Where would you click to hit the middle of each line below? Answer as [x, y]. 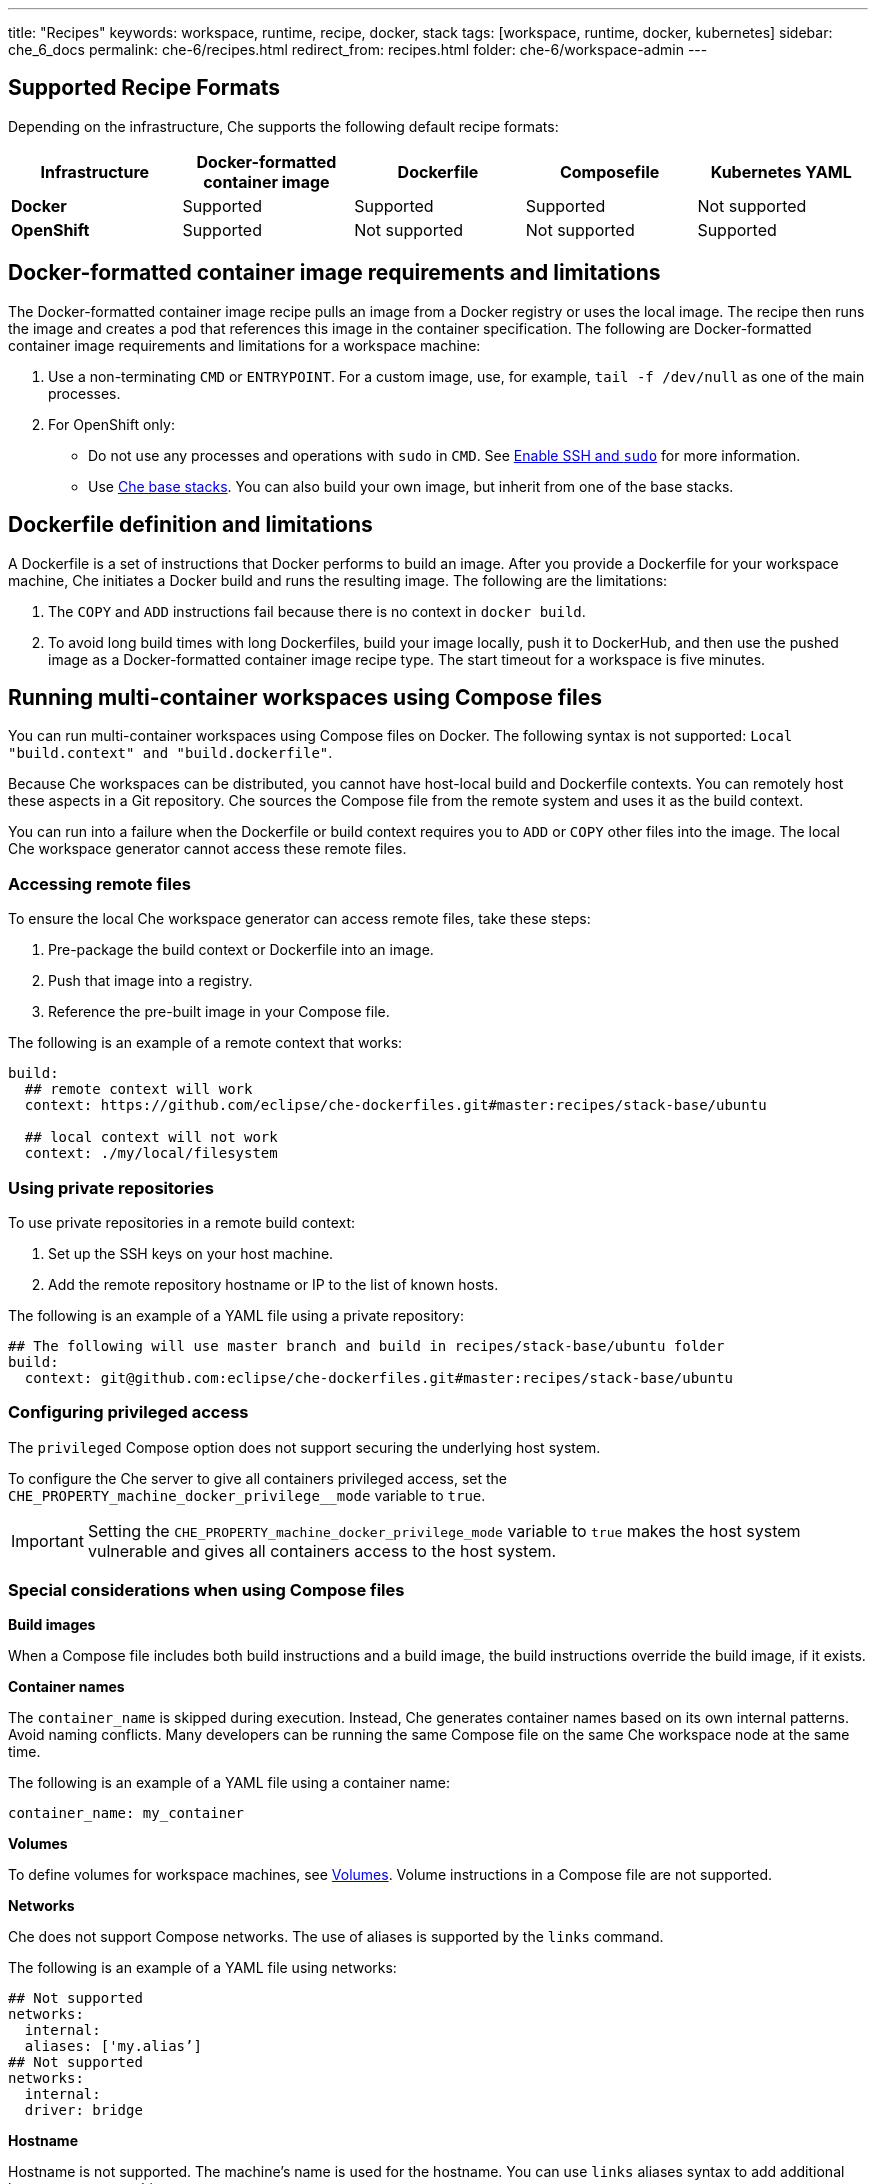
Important [47, 1540]
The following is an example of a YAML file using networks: [202, 1968]
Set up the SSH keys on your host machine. [191, 1253]
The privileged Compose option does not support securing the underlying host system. [304, 1447]
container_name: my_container [126, 1813]
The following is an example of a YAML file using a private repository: [236, 1315]
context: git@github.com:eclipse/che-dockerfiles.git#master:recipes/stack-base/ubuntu [378, 1377]
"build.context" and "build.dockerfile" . [170, 753]
